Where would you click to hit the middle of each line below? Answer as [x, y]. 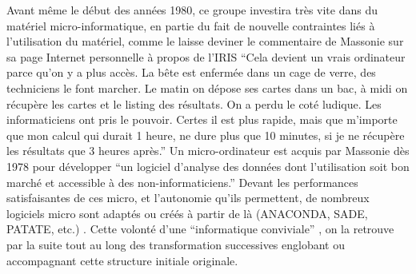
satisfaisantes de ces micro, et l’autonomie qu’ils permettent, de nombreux [188, 198]
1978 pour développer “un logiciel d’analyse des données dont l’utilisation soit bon [208, 166]
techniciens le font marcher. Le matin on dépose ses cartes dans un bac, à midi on [207, 87]
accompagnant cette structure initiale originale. [122, 260]
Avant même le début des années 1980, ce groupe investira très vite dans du [192, 10]
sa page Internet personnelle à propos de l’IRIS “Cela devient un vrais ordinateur [206, 56]
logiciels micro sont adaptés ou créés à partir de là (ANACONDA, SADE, [187, 213]
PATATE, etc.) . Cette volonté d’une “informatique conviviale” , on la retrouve [200, 229]
